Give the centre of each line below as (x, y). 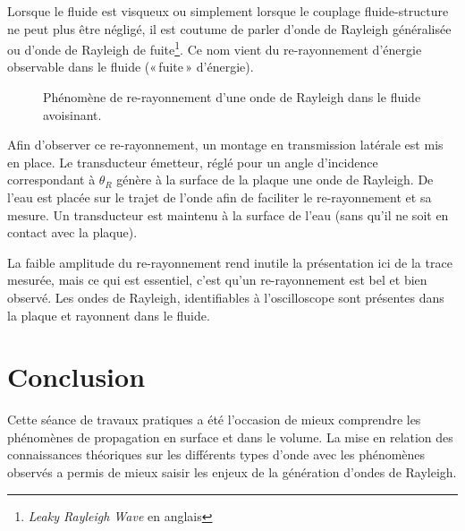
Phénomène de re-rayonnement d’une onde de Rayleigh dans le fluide (232, 97)
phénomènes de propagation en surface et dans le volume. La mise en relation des (230, 437)
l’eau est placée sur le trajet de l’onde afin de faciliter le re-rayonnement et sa (220, 197)
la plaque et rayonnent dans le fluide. (109, 315)
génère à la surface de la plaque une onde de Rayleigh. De (275, 180)
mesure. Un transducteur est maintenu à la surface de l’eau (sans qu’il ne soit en (228, 214)
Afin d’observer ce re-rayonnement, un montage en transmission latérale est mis (225, 145)
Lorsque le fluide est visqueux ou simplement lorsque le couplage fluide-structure (228, 11)
